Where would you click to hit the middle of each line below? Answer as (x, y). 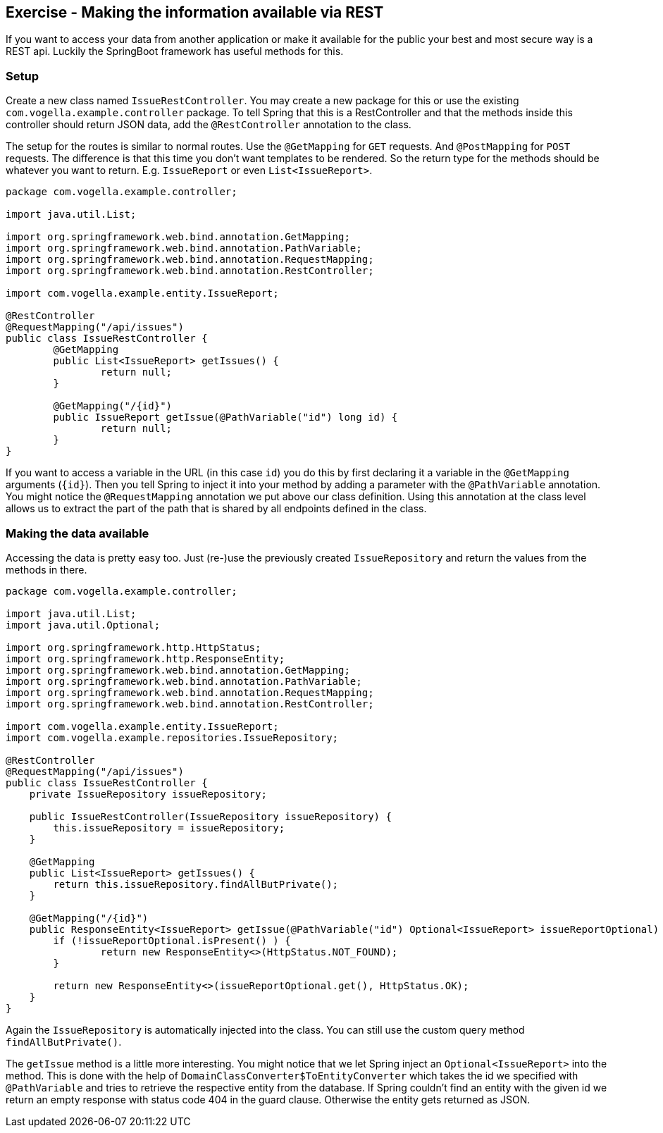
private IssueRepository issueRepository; (148, 794)
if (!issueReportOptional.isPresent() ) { (172, 940)
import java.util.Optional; (83, 625)
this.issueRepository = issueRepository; (169, 828)
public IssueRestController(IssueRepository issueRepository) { (210, 816)
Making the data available (78, 533)
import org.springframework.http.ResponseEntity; (145, 658)
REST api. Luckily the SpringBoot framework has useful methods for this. (175, 51)
